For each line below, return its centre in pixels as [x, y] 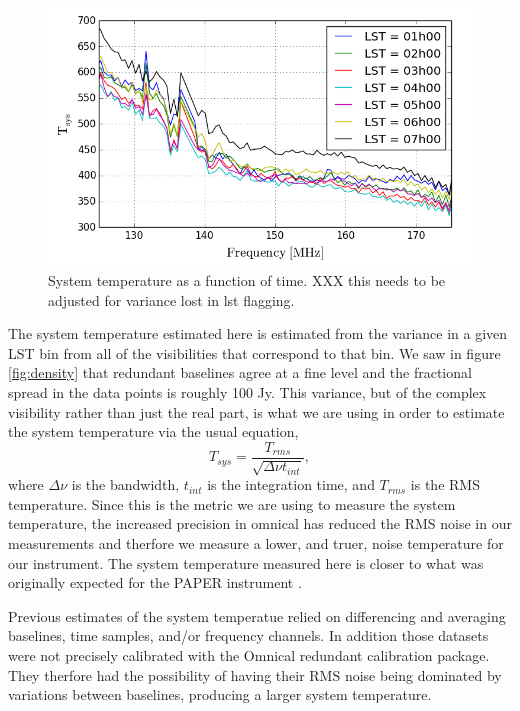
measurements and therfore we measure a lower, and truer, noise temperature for [256, 542]
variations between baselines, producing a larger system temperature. [220, 694]
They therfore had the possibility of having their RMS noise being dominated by [255, 674]
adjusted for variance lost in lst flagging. [171, 299]
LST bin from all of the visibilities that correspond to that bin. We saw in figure [254, 352]
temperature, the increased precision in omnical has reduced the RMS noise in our [260, 523]
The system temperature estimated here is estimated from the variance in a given [258, 333]
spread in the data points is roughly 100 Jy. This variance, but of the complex [247, 391]
